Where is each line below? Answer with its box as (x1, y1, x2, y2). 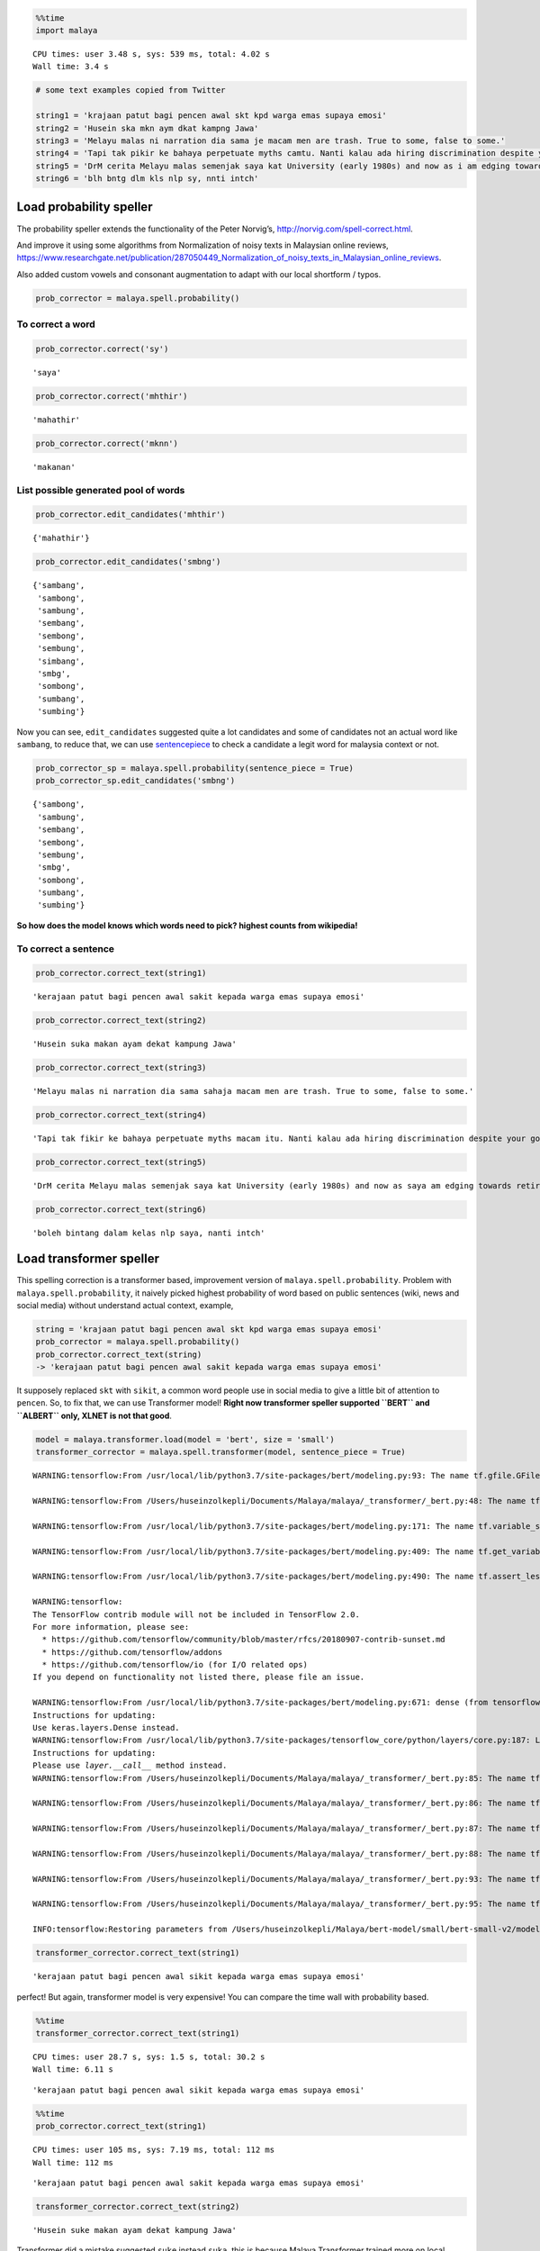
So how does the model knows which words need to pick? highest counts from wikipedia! (16, 919, 358, 931)
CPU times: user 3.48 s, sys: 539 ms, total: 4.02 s (32, 49, 270, 59)
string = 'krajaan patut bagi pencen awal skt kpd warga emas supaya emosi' (35, 1324, 382, 1334)
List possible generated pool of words (16, 484, 185, 496)
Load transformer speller (16, 1252, 159, 1267)
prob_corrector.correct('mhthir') (35, 391, 188, 401)
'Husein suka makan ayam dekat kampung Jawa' (32, 1039, 238, 1049)
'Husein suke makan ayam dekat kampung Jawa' (32, 2225, 238, 2235)
